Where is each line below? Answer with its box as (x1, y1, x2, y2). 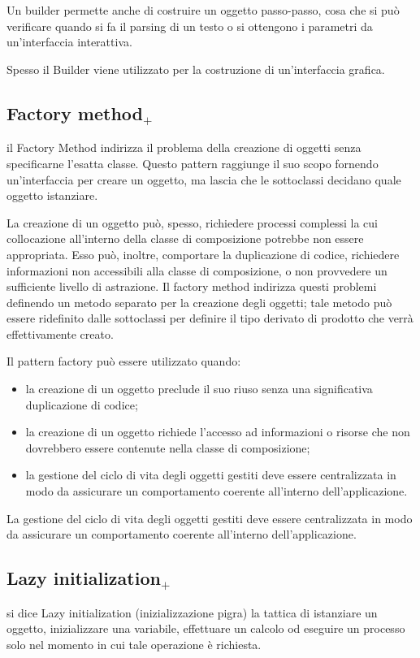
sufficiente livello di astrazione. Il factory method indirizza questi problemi (6, 278, 377, 295)
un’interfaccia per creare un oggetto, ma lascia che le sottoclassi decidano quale (6, 171, 401, 188)
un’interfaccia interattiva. (6, 33, 132, 50)
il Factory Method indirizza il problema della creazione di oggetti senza (6, 139, 362, 156)
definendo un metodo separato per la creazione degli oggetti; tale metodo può (6, 293, 392, 310)
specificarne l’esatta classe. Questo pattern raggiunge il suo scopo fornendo (6, 154, 379, 171)
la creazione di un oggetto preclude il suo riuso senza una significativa (25, 380, 373, 397)
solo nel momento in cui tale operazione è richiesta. (6, 636, 262, 652)
